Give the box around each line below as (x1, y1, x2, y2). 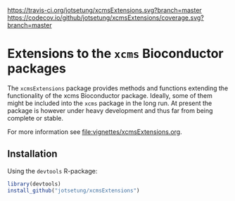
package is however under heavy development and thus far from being (7, 106, 213, 115)
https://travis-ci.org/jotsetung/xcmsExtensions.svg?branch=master (7, 6, 202, 14)
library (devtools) (7, 180, 61, 188)
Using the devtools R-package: (7, 166, 98, 175)
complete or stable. (7, 114, 63, 122)
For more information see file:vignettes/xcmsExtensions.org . (7, 127, 182, 136)
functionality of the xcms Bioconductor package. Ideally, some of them (7, 91, 212, 99)
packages (7, 61, 67, 77)
